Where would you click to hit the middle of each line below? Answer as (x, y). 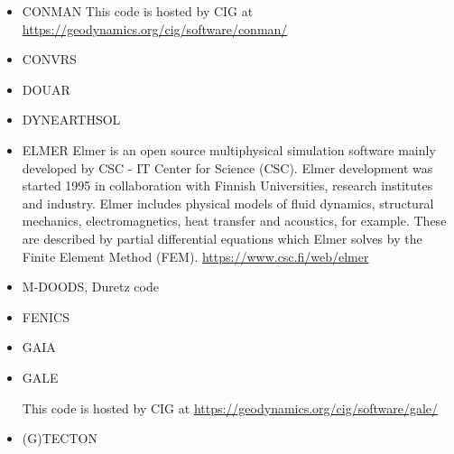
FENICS (46, 316)
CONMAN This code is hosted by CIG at (138, 11)
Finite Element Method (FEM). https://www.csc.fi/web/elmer (195, 256)
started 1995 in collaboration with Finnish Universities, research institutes (227, 185)
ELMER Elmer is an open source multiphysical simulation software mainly (229, 149)
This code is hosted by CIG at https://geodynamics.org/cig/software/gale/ (230, 408)
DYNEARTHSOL (71, 120)
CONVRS (49, 59)
